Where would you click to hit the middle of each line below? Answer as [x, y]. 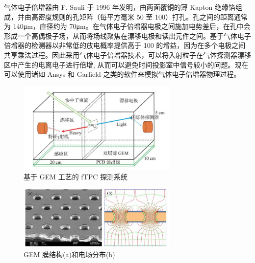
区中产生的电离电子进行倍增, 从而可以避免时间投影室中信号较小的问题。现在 [126, 64]
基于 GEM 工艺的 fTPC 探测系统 [76, 177]
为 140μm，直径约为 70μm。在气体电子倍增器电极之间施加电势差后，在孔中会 [127, 26]
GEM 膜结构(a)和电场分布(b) [69, 254]
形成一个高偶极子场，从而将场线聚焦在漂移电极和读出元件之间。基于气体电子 [127, 35]
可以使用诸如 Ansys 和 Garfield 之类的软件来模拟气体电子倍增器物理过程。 [122, 74]
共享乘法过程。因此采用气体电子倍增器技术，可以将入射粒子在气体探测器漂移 [127, 55]
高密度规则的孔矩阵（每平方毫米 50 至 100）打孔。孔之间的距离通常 [139, 16]
